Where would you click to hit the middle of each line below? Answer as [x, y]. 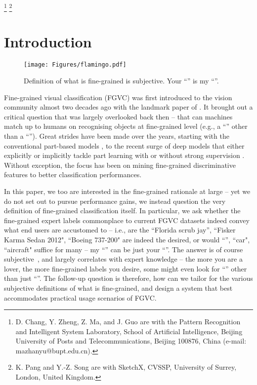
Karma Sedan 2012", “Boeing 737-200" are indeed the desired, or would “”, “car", [127, 239]
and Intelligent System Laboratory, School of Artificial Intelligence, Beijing [129, 331]
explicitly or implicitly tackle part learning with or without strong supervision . [124, 155]
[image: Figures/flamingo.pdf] [75, 65]
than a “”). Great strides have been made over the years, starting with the [117, 136]
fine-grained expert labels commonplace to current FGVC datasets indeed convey [127, 220]
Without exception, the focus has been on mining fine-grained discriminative [120, 165]
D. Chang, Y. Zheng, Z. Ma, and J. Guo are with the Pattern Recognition [128, 322]
